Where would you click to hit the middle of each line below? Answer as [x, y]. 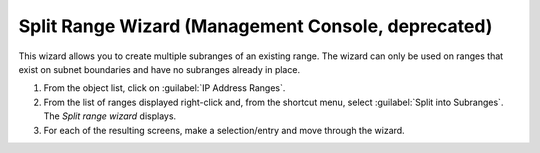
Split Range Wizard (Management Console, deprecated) [255, 26]
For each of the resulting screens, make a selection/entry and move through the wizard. [224, 130]
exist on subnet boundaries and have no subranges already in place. [159, 69]
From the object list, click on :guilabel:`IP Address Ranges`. [164, 88]
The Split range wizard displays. [110, 116]
